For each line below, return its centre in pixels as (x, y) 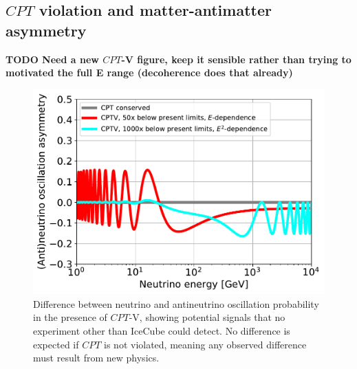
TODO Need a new (52, 59)
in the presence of (70, 317)
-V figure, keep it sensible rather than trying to (236, 59)
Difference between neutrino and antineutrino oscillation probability (176, 303)
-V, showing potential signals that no (207, 317)
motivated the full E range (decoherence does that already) (149, 72)
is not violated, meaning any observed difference (205, 344)
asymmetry (46, 30)
